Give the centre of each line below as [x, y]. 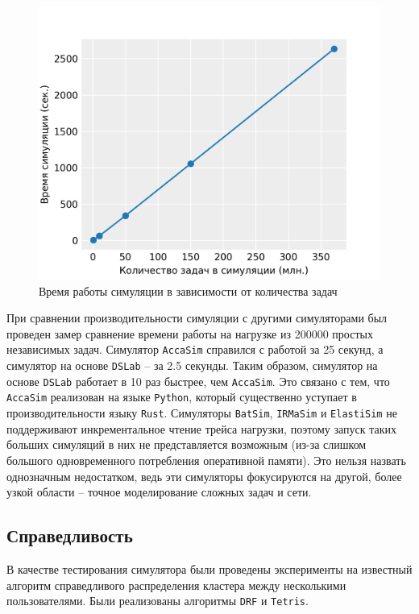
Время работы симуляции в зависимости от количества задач [188, 290]
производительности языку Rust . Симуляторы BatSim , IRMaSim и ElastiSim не [202, 413]
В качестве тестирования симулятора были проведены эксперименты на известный [209, 568]
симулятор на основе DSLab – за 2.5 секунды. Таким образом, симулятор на [192, 365]
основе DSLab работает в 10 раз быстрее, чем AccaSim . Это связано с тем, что [198, 381]
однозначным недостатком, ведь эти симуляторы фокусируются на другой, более [204, 476]
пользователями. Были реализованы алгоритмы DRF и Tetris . [158, 601]
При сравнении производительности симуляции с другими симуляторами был [197, 318]
